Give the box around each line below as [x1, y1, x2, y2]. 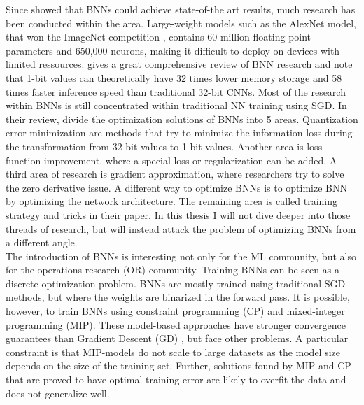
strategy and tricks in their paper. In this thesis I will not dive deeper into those [6, 207, 351, 222]
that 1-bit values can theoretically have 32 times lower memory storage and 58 [6, 70, 342, 85]
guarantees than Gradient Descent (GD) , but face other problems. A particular [6, 331, 349, 346]
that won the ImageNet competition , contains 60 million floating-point [6, 29, 311, 44]
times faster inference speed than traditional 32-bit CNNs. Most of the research [6, 84, 346, 99]
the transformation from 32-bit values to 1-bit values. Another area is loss [6, 138, 323, 153]
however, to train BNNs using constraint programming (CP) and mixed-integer [6, 304, 345, 318]
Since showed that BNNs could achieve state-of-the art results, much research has [6, 2, 356, 16]
